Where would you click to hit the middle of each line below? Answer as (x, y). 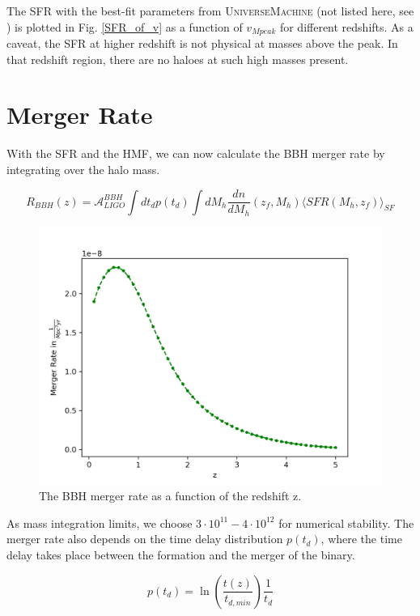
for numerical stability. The (346, 523)
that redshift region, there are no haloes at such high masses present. (178, 59)
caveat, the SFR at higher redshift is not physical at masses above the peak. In (202, 43)
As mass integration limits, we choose (100, 523)
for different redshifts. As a (346, 26)
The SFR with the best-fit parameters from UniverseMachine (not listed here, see (210, 11)
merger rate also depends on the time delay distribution (145, 539)
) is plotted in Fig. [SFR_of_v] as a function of (125, 26)
